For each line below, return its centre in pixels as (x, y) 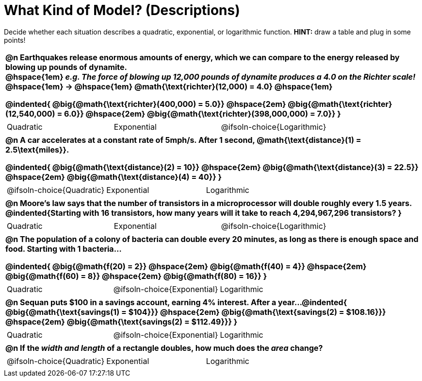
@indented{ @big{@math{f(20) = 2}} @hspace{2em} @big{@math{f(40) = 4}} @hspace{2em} (186, 266)
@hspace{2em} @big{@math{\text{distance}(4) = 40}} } (114, 177)
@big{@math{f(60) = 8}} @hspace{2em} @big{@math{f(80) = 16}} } (136, 276)
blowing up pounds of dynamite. (66, 67)
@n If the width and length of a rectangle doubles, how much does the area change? (164, 348)
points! (15, 40)
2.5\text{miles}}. (37, 149)
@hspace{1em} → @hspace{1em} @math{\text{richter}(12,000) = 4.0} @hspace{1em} (169, 86)
